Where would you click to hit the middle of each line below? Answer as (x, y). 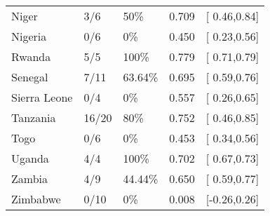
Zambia (30, 178)
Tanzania (34, 117)
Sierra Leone (42, 97)
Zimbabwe (36, 199)
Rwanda (31, 56)
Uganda (30, 158)
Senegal (30, 77)
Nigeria (29, 36)
